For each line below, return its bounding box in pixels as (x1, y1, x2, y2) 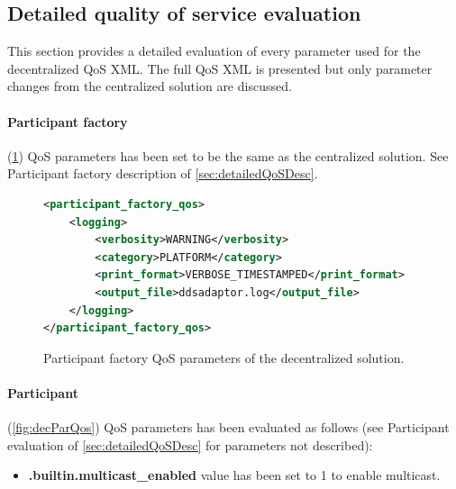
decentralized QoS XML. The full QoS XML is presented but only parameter (7, 59, 433, 77)
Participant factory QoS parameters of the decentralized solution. (43, 348, 405, 367)
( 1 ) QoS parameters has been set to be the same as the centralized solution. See (7, 146, 449, 165)
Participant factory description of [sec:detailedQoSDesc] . (7, 164, 318, 183)
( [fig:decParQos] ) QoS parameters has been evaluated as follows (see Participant (7, 418, 450, 437)
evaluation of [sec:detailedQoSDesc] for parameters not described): (7, 435, 373, 454)
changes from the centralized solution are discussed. (7, 77, 292, 95)
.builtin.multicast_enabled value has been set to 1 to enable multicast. (28, 466, 441, 484)
